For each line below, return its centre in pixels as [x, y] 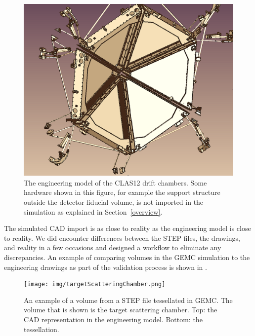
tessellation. [42, 329]
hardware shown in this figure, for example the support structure [122, 192]
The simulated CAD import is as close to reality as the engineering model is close [127, 228]
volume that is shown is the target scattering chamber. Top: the [121, 310]
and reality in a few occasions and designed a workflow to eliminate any [113, 247]
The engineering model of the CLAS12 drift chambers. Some [115, 182]
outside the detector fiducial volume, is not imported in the [114, 202]
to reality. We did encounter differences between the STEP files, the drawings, [122, 238]
